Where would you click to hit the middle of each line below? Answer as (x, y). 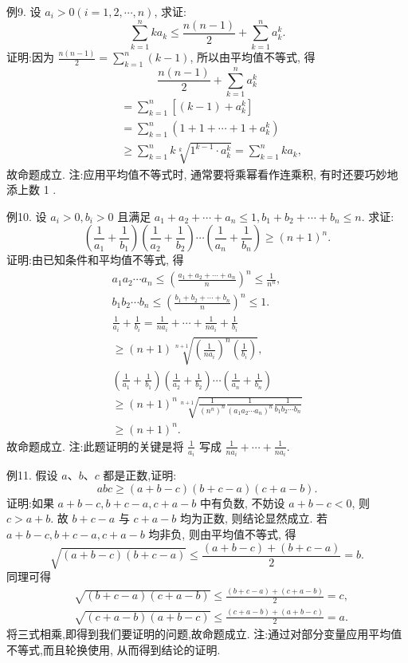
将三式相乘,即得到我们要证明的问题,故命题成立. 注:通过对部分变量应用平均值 (204, 634)
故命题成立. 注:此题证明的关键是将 (95, 446)
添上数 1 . (31, 189)
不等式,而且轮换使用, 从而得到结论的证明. (114, 649)
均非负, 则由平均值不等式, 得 (222, 534)
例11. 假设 (32, 475)
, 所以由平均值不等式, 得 (253, 57)
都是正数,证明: (140, 475)
